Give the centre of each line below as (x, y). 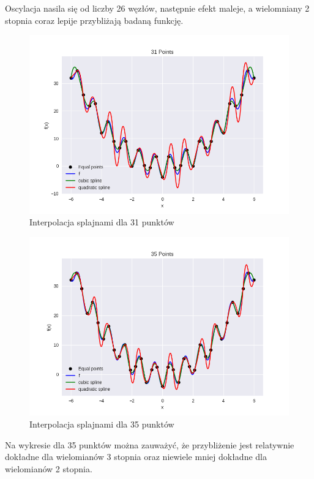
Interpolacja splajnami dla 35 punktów (102, 424)
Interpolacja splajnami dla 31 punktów (102, 222)
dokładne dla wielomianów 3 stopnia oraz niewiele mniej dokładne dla (136, 457)
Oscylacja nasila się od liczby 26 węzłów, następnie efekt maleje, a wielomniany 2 (157, 8)
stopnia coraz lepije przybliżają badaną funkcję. (94, 20)
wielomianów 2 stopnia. (49, 468)
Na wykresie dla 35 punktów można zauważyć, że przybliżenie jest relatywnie (150, 444)
